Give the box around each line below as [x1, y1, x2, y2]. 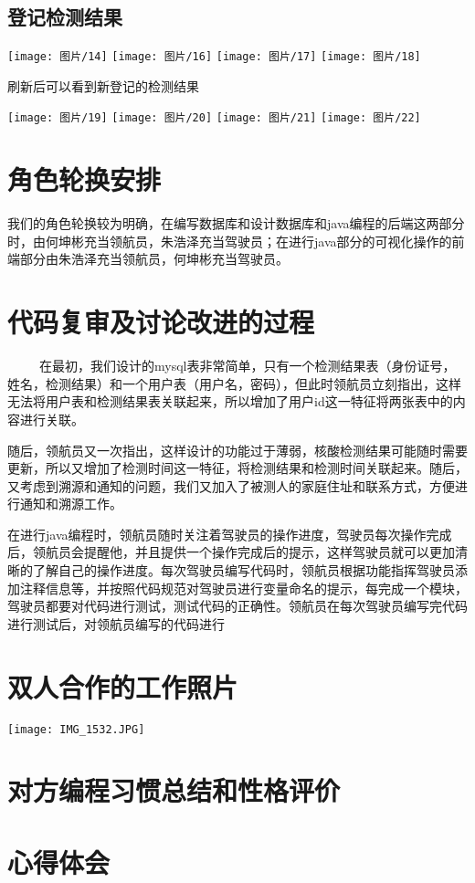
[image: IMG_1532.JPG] [7, 722, 145, 736]
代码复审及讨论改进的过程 [7, 303, 315, 341]
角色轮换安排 [7, 161, 162, 198]
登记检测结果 [7, 3, 122, 31]
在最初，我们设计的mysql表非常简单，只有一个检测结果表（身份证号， [38, 356, 456, 375]
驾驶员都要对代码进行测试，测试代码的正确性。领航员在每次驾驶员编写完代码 [7, 596, 468, 615]
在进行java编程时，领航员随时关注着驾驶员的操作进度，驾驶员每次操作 [7, 524, 427, 543]
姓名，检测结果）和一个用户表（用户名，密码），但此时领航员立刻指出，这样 [7, 373, 461, 393]
